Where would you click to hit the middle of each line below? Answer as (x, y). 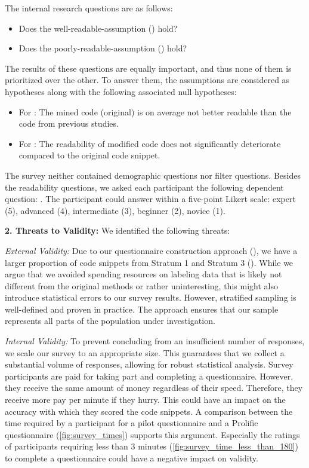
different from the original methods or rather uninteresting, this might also (141, 285)
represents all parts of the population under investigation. (110, 321)
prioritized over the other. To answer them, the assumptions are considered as (147, 80)
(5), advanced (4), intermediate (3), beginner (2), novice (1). (115, 210)
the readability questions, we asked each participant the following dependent (144, 187)
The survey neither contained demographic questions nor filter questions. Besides (153, 175)
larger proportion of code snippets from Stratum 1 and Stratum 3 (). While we (149, 262)
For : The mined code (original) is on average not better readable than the (155, 111)
